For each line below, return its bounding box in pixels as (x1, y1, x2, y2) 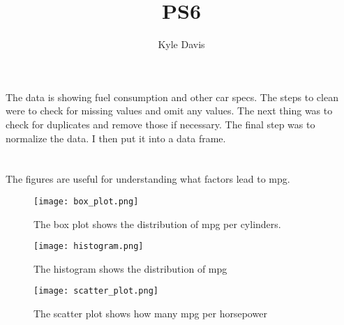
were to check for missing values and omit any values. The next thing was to (6, 103, 333, 118)
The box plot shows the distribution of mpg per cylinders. (33, 216, 281, 231)
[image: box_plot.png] (33, 196, 139, 206)
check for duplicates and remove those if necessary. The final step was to (6, 116, 315, 131)
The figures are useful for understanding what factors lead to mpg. (6, 172, 290, 186)
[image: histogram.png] (33, 241, 144, 252)
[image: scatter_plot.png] (33, 286, 158, 296)
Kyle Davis (158, 37, 205, 52)
